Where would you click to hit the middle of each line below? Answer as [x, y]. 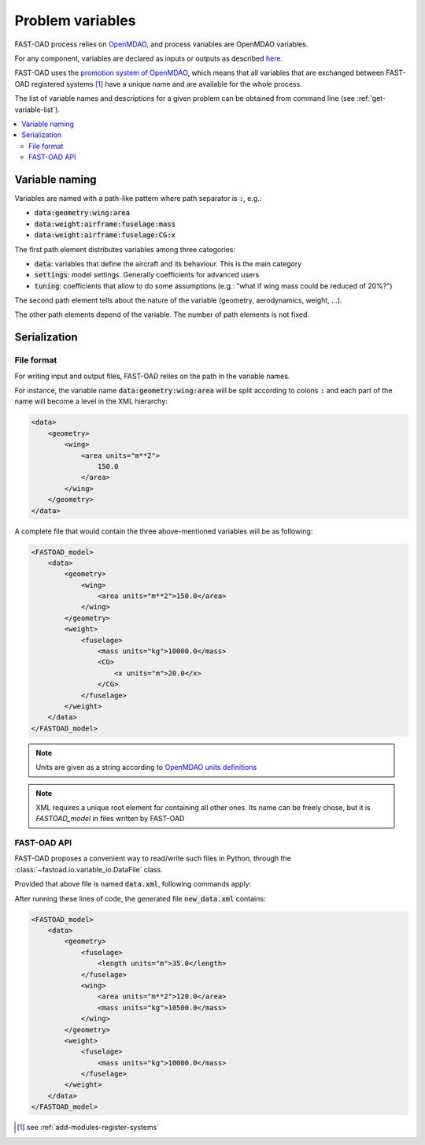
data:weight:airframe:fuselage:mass [105, 224]
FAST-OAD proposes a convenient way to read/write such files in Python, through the [153, 858]
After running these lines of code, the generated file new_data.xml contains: [140, 898]
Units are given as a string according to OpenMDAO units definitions [146, 768]
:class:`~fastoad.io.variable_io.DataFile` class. [89, 869]
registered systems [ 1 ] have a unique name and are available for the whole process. [166, 84]
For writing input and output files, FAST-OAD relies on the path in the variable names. [152, 376]
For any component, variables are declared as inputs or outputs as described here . [149, 58]
